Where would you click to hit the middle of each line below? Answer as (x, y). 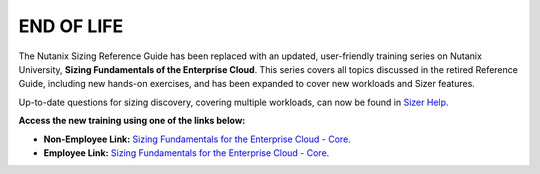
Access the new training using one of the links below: (132, 121)
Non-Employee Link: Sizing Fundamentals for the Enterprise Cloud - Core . (197, 139)
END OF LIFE (71, 26)
